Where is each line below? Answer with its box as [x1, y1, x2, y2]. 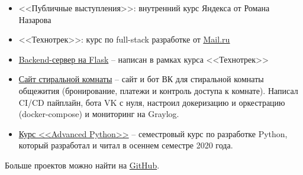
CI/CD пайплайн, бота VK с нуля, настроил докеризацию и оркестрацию [18, 96, 285, 108]
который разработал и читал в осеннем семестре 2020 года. [18, 139, 233, 151]
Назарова [18, 13, 51, 25]
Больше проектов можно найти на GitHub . [5, 158, 160, 171]
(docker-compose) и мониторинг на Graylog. [18, 108, 179, 120]
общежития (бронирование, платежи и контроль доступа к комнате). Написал [18, 84, 298, 96]
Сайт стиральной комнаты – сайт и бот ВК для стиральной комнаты [18, 73, 264, 85]
